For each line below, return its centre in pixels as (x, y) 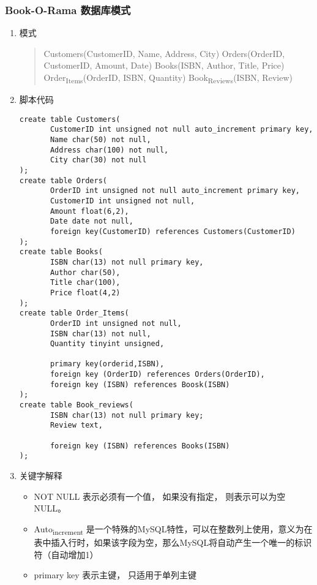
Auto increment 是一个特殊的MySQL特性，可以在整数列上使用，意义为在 (173, 529)
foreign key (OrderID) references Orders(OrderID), (157, 375)
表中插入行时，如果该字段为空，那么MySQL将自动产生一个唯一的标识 (173, 542)
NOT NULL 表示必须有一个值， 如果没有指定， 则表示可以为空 (160, 496)
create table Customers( (70, 119)
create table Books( (61, 252)
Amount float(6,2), (89, 211)
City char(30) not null (98, 160)
